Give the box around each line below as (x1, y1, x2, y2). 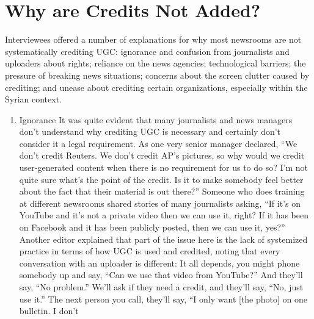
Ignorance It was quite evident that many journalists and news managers (19, 113, 293, 126)
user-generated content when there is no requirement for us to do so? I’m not (19, 161, 309, 174)
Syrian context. (5, 93, 62, 106)
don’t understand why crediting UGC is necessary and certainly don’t (19, 125, 281, 138)
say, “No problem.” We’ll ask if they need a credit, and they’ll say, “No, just (19, 281, 304, 293)
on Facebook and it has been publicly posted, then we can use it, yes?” (19, 221, 285, 234)
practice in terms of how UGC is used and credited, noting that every (19, 245, 280, 257)
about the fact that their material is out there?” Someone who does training (19, 185, 305, 198)
